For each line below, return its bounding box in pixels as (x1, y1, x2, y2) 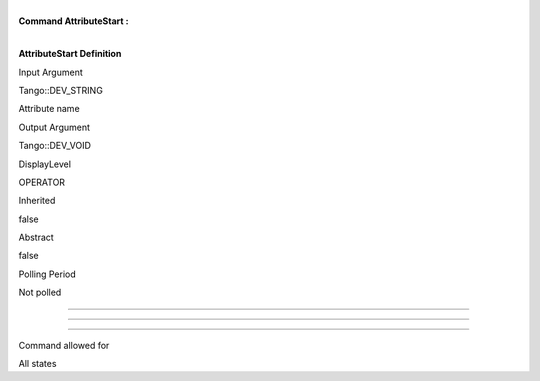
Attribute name (18, 103, 80, 115)
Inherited (18, 195, 56, 207)
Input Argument (18, 66, 84, 78)
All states (18, 358, 57, 370)
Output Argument (18, 121, 90, 133)
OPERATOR (18, 176, 65, 188)
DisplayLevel (18, 158, 72, 170)
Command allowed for (18, 339, 110, 351)
